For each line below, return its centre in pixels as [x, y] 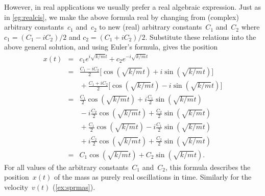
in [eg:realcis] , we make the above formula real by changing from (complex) [122, 17]
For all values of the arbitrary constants [66, 167]
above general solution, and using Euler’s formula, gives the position [111, 47]
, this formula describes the [208, 167]
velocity [16, 187]
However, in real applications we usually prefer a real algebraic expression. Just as [132, 7]
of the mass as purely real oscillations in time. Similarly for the [153, 177]
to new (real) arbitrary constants [151, 27]
